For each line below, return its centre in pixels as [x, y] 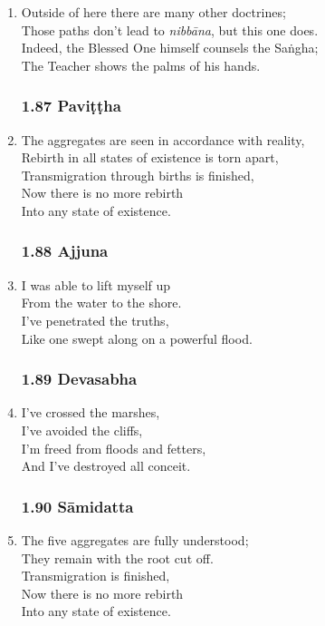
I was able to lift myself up [96, 284]
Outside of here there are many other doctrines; [153, 12]
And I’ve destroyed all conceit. [106, 466]
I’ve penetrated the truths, [95, 320]
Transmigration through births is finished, [138, 175]
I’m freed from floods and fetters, [114, 448]
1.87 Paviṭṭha [71, 106]
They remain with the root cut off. [117, 558]
